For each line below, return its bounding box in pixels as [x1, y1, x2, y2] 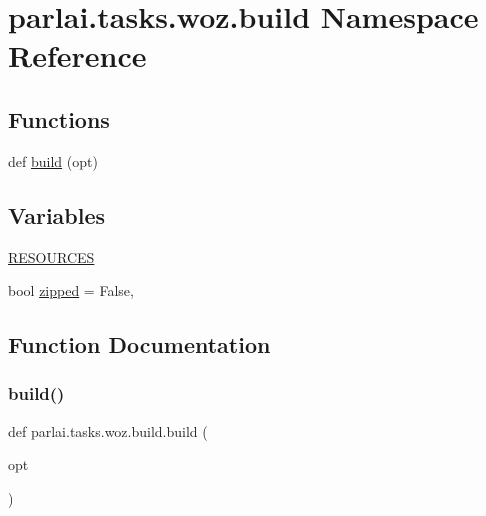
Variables [8, 199, 106, 230]
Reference [8, 35, 147, 76]
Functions [8, 103, 110, 134]
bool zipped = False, [8, 280, 134, 301]
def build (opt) [8, 150, 98, 171]
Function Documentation [8, 329, 271, 360]
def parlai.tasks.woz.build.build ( [8, 420, 208, 441]
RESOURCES [8, 246, 95, 267]
